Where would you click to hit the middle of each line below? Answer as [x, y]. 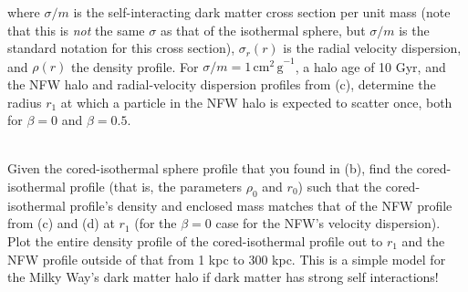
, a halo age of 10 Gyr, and [370, 66]
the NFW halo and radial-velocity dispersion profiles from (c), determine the [222, 83]
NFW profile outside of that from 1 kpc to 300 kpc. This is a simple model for [227, 259]
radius [25, 102]
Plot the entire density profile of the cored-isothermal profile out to [195, 240]
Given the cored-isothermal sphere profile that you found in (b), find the [210, 168]
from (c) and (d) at [61, 223]
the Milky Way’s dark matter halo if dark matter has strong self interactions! [223, 277]
